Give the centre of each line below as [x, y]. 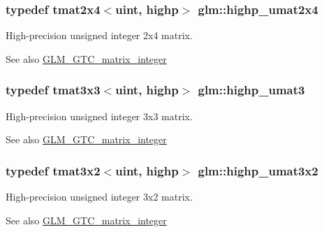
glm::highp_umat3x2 [258, 170]
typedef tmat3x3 [53, 90]
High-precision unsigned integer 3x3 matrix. [99, 116]
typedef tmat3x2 [53, 170]
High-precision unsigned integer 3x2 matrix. [99, 197]
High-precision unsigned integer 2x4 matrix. [99, 35]
